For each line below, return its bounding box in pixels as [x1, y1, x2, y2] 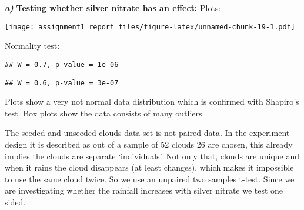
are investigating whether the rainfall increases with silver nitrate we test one [5, 184, 283, 196]
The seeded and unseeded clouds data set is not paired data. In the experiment [5, 126, 290, 139]
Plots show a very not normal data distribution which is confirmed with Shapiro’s [5, 95, 299, 108]
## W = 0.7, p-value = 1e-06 [5, 60, 119, 69]
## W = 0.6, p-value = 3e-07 [5, 78, 119, 87]
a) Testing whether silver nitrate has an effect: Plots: [5, 2, 221, 14]
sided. [5, 195, 26, 208]
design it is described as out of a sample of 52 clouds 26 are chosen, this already [5, 138, 293, 150]
